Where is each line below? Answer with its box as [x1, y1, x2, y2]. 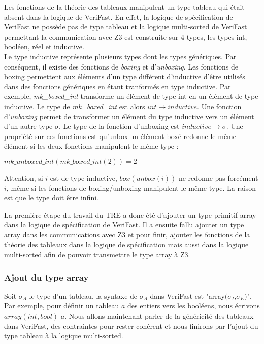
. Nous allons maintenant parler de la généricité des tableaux [64, 311, 254, 321]
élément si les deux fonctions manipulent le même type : [4, 141, 179, 151]
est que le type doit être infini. [4, 192, 99, 203]
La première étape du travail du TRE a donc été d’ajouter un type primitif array [4, 209, 256, 220]
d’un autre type [4, 121, 53, 131]
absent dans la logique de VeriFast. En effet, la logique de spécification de [4, 11, 233, 22]
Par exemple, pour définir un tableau [4, 300, 119, 311]
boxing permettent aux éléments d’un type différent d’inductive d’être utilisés [4, 71, 245, 82]
